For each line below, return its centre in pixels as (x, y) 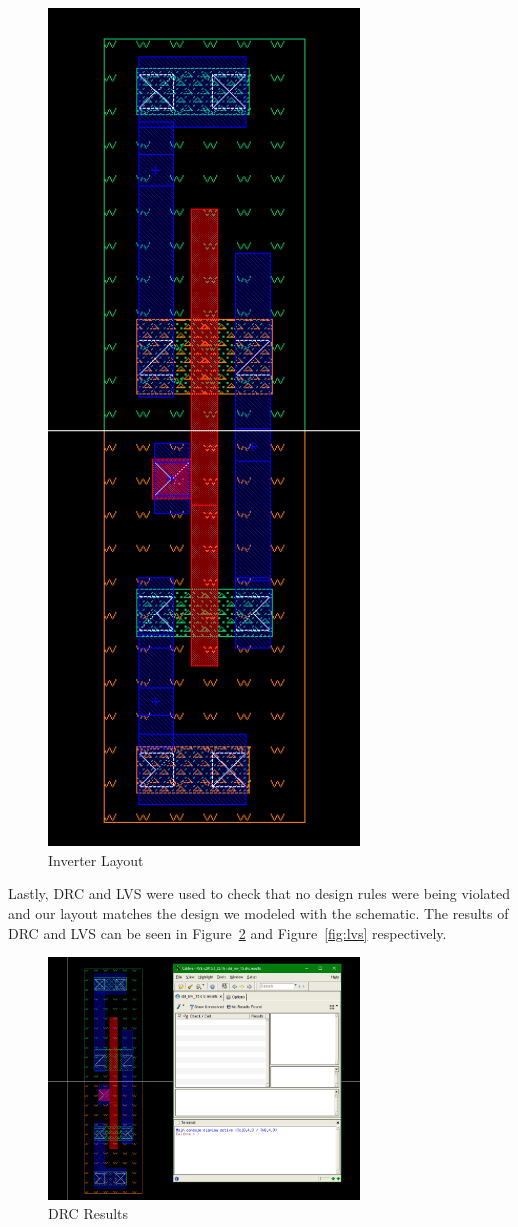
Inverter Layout (96, 859)
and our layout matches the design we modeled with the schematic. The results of (258, 913)
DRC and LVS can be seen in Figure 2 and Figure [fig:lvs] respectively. (227, 932)
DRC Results (88, 1213)
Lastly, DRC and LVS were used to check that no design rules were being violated (259, 893)
